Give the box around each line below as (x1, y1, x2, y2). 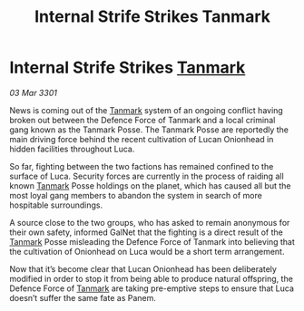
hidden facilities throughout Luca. (9, 143, 135, 154)
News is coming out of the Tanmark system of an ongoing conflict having (9, 104, 283, 115)
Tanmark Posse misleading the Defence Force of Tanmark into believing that (9, 236, 295, 247)
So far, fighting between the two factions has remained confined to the (9, 160, 274, 171)
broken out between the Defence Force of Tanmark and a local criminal (9, 114, 276, 125)
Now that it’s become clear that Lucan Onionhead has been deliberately (9, 263, 277, 274)
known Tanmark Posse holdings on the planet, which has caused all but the (9, 180, 291, 191)
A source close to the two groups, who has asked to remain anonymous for (9, 217, 290, 228)
